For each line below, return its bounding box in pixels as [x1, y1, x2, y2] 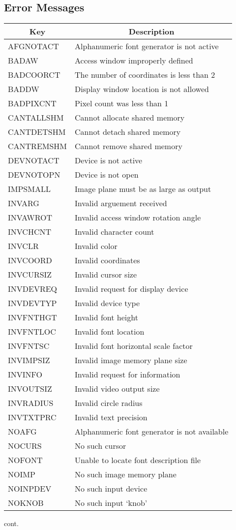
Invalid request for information [75, 369, 180, 380]
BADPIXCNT [8, 97, 57, 109]
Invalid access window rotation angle [75, 212, 201, 223]
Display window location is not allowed [75, 83, 209, 95]
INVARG [8, 197, 39, 209]
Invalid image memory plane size [75, 354, 187, 366]
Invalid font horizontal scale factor [75, 340, 193, 352]
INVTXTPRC [8, 411, 57, 423]
